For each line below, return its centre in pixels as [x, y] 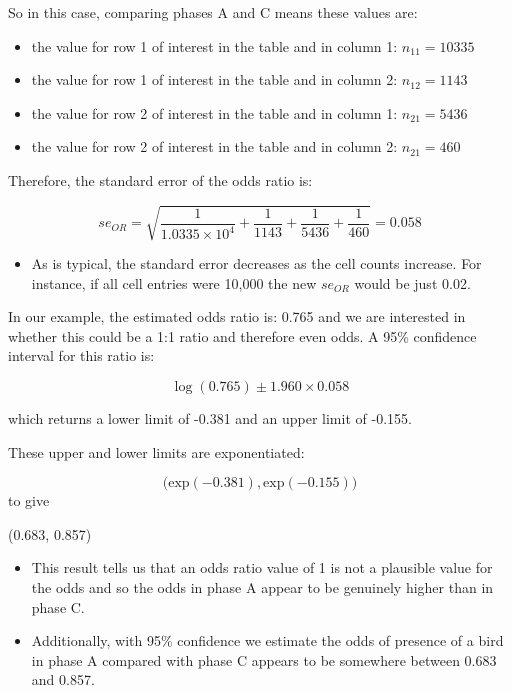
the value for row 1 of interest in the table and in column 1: [214, 45]
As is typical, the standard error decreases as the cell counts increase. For [256, 263]
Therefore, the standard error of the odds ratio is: [160, 179]
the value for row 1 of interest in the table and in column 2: [214, 79]
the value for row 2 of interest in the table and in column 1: [214, 112]
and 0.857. [63, 679]
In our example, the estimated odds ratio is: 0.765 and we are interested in [237, 316]
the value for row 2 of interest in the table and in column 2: [214, 146]
